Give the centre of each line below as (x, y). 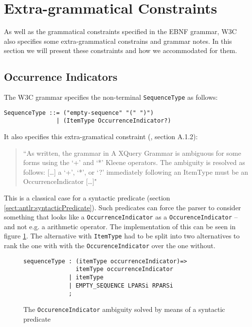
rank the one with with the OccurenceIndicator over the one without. (110, 245)
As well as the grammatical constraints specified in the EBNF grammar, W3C (120, 31)
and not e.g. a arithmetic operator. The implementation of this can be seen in (120, 226)
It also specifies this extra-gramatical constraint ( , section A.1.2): (101, 136)
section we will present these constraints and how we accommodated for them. (121, 50)
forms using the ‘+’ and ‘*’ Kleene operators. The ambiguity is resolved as (134, 162)
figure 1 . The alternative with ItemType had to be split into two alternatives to (122, 236)
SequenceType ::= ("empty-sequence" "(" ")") (79, 113)
